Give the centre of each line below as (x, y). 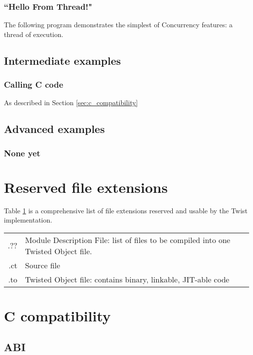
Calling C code (34, 84)
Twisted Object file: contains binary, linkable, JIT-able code (127, 279)
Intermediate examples (63, 60)
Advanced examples (54, 129)
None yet (22, 153)
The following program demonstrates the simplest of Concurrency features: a (118, 25)
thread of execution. (34, 34)
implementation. (28, 220)
